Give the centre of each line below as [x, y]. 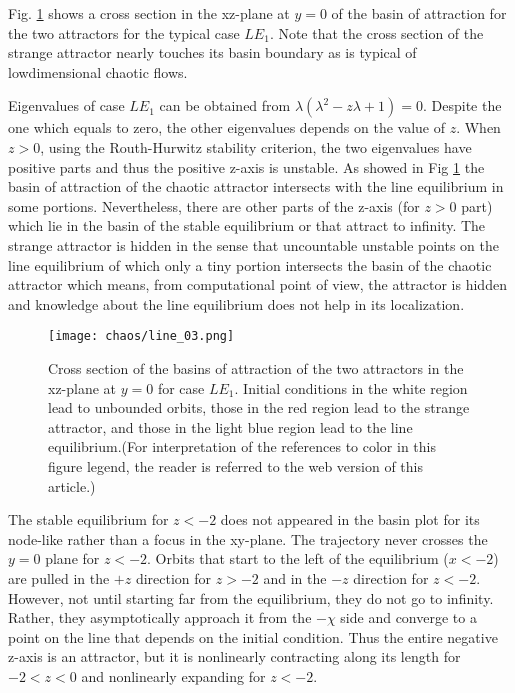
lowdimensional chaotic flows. [98, 71]
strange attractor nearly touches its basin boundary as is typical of [212, 52]
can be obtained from [225, 105]
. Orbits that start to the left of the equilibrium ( [298, 558]
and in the [295, 577]
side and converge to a [408, 617]
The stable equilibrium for [88, 519]
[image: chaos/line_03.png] [141, 336]
